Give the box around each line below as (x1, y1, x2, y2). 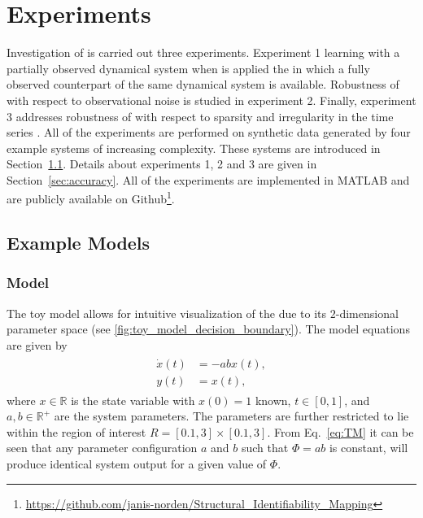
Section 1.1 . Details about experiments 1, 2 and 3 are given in (7, 155, 317, 172)
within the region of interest (7, 423, 146, 440)
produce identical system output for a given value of (7, 455, 267, 472)
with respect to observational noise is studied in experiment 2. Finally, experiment (7, 91, 416, 108)
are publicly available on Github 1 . (7, 188, 175, 207)
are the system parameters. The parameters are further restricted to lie (54, 407, 409, 424)
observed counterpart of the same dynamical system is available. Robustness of (7, 76, 399, 93)
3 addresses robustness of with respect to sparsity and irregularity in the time (7, 107, 394, 124)
